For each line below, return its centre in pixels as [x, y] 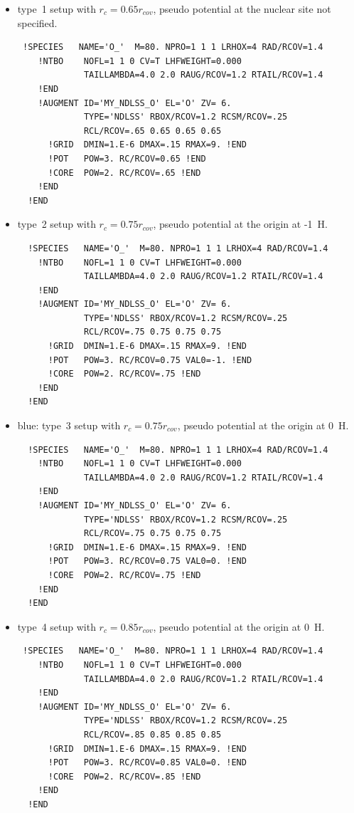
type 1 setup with [57, 9]
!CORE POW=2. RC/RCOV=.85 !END [124, 776]
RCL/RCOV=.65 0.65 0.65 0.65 [152, 131]
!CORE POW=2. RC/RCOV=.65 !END [124, 173]
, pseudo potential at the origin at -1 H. [240, 224]
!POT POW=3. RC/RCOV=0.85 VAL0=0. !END [147, 763]
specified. [37, 22]
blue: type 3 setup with [69, 425]
